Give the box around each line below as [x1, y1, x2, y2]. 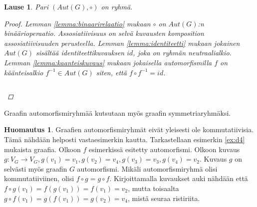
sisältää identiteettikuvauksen [36, 47, 125, 58]
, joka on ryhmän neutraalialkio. [133, 47, 232, 58]
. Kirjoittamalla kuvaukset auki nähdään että [109, 173, 248, 184]
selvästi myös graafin [4, 163, 67, 174]
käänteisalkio [4, 67, 43, 77]
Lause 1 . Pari [4, 1, 49, 11]
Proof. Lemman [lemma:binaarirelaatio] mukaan [4, 18, 151, 28]
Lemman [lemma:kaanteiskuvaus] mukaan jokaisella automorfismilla [4, 57, 212, 67]
